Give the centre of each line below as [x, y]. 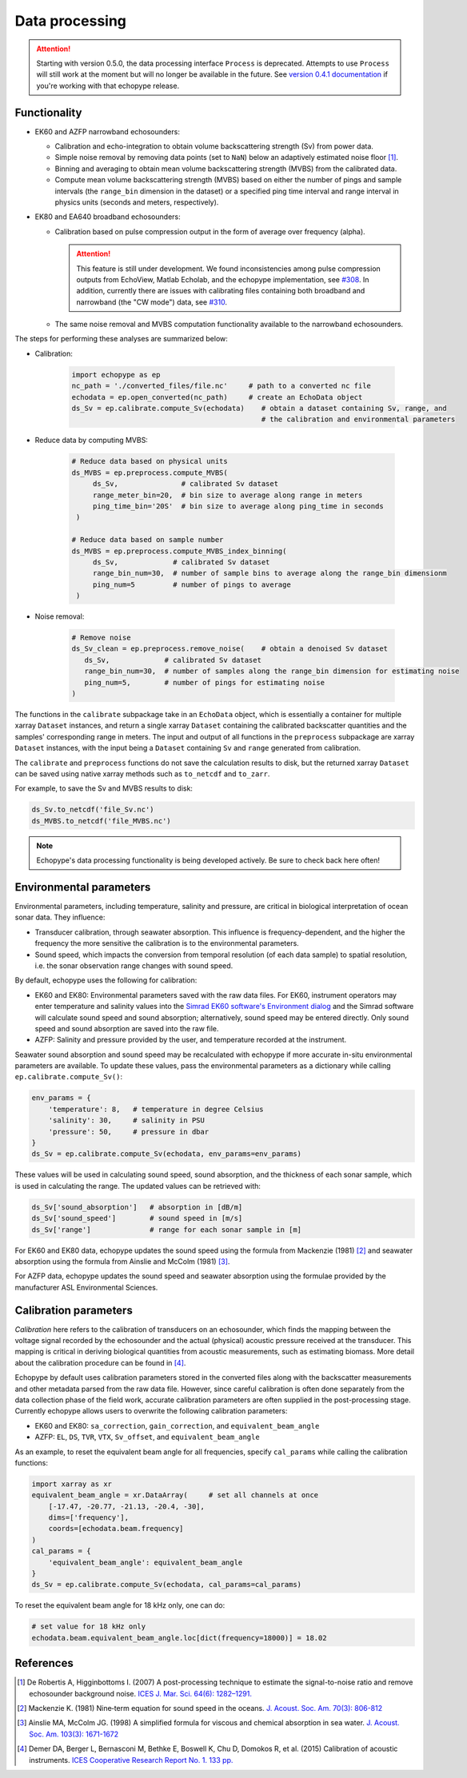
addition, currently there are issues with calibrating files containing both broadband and [221, 291]
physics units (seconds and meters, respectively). [137, 202]
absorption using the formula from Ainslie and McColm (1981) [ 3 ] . [122, 1261]
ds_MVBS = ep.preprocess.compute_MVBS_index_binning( [179, 551]
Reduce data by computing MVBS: [91, 441]
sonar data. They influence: [60, 917]
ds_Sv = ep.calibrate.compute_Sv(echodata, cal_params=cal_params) [167, 1585]
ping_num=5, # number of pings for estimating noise [205, 682]
